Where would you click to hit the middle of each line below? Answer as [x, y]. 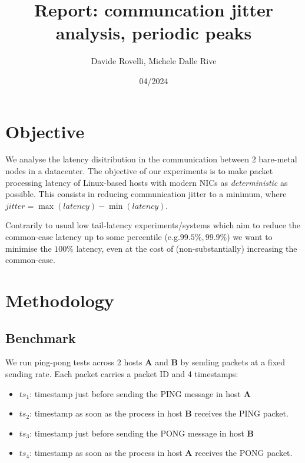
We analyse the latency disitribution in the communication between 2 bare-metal [151, 159]
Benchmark [41, 337]
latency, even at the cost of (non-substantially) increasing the [187, 248]
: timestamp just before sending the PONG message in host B [142, 433]
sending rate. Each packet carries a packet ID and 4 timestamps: [122, 373]
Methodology [60, 300]
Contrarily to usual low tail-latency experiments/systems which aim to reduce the [153, 225]
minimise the [29, 248]
